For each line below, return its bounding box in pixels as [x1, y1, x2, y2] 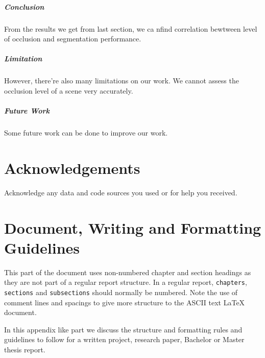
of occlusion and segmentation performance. [4, 33, 141, 44]
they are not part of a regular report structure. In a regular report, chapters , [4, 277, 247, 287]
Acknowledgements [4, 157, 140, 178]
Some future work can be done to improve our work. [4, 127, 168, 138]
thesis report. [4, 344, 45, 354]
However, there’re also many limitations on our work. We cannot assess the [4, 75, 239, 86]
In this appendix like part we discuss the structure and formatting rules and [4, 324, 243, 334]
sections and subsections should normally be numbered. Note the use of [4, 286, 238, 297]
